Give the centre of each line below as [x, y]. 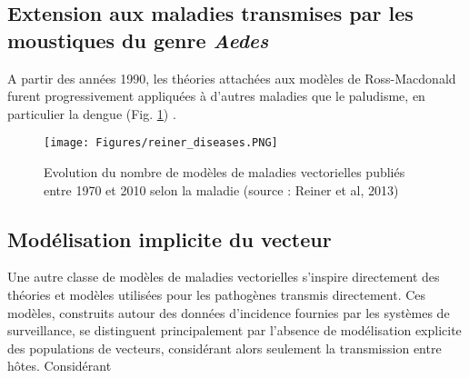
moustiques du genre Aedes [138, 40]
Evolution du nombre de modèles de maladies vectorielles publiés [225, 172]
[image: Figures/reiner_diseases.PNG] [161, 143]
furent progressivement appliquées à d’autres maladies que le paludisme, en [216, 96]
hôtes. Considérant [60, 366]
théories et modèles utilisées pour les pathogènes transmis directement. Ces [217, 295]
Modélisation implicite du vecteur [170, 239]
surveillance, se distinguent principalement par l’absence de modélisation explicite [234, 330]
